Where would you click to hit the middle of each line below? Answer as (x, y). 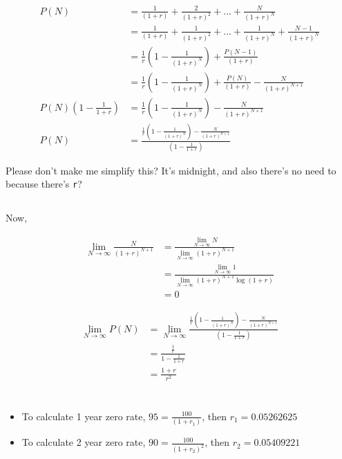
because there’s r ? (44, 184)
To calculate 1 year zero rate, (84, 416)
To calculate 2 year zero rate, (84, 442)
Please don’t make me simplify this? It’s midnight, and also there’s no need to (171, 170)
